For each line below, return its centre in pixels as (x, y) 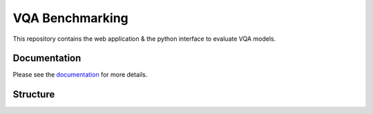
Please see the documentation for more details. (80, 75)
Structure (34, 94)
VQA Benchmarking (71, 18)
